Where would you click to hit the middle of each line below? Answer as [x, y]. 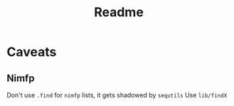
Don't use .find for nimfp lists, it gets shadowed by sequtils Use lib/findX [117, 95]
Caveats [32, 52]
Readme [119, 12]
